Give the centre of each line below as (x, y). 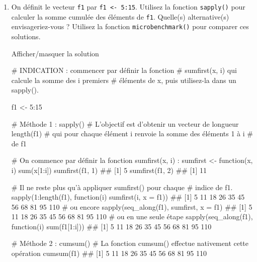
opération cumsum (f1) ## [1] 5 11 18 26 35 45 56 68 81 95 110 (109, 253)
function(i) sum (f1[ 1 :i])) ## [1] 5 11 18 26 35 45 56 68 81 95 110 (111, 226)
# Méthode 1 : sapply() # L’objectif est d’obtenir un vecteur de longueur (125, 123)
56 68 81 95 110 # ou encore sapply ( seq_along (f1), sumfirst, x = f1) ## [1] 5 (132, 206)
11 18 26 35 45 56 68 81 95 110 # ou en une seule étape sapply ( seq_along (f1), (132, 216)
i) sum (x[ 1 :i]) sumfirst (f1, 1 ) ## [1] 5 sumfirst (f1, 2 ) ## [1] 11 (109, 170)
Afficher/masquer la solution (55, 53)
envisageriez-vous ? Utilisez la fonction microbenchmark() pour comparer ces (130, 26)
